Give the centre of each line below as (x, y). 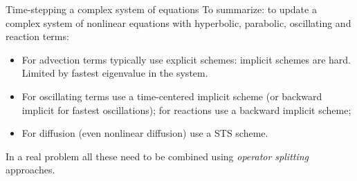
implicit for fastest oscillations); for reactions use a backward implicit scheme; (186, 109)
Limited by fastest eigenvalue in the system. (115, 73)
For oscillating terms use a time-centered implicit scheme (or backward (172, 96)
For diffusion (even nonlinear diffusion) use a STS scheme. (145, 133)
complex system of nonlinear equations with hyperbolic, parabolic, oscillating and (178, 22)
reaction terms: (37, 36)
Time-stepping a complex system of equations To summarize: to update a (161, 9)
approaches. (30, 170)
